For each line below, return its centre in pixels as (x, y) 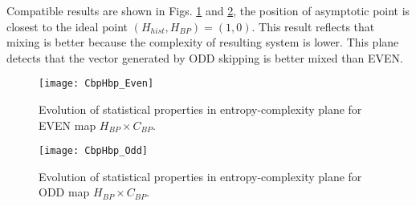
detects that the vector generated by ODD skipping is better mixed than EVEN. (205, 57)
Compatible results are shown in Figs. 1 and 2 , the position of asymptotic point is (208, 10)
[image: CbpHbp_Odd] (94, 151)
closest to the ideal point (67, 26)
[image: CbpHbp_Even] (96, 84)
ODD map (64, 192)
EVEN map (67, 125)
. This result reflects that (313, 26)
